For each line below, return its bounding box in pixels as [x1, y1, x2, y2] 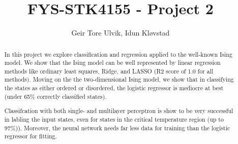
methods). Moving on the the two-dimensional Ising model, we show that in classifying [4, 75, 234, 84]
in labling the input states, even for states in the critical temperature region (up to [4, 115, 224, 123]
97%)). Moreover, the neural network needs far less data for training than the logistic [4, 123, 230, 132]
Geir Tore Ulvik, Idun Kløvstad [71, 27, 170, 38]
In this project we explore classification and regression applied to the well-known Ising [4, 50, 232, 58]
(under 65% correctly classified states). [4, 92, 107, 100]
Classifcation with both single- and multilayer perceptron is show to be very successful [4, 106, 233, 115]
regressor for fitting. [4, 132, 57, 140]
